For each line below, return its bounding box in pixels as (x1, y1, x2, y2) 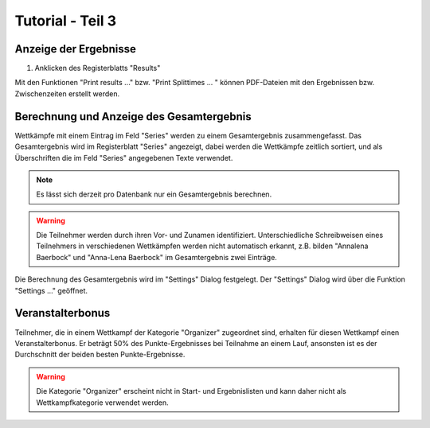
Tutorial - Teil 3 (14, 12, 117, 29)
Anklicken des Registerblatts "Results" (34, 64, 161, 73)
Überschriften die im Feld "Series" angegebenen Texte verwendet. (14, 153, 233, 162)
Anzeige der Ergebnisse (14, 42, 137, 56)
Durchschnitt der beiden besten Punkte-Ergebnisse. (14, 350, 186, 360)
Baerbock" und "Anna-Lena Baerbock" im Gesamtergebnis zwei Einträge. (36, 252, 278, 262)
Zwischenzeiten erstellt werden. (14, 88, 120, 99)
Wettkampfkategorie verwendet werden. (36, 398, 169, 407)
